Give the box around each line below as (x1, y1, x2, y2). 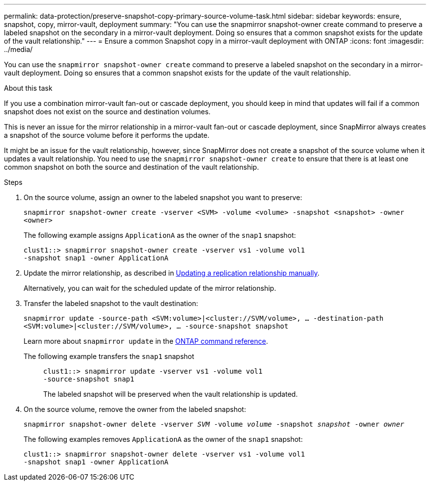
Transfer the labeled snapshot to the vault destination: (24, 299, 198, 307)
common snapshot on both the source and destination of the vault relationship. (4, 163, 259, 171)
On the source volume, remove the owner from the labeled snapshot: (24, 405, 246, 413)
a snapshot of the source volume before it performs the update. (4, 131, 210, 139)
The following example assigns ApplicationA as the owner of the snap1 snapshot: (24, 231, 296, 239)
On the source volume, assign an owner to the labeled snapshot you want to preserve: (24, 193, 302, 202)
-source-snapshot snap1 (43, 375, 134, 383)
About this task (4, 84, 53, 92)
